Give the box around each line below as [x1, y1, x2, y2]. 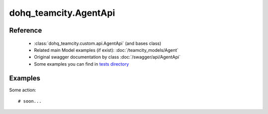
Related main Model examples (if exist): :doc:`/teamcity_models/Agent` [34, 47, 179, 53]
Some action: [9, 87, 37, 93]
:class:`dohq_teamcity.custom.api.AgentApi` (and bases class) [34, 40, 161, 46]
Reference [9, 26, 42, 35]
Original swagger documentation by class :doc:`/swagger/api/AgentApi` [34, 54, 181, 60]
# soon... [18, 99, 42, 104]
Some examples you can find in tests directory [34, 61, 129, 67]
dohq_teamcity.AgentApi [9, 7, 115, 18]
